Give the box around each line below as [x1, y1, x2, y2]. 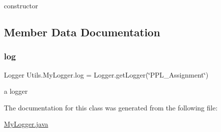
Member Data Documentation [4, 24, 161, 39]
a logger [4, 86, 28, 96]
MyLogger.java [4, 119, 49, 129]
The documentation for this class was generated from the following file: [4, 102, 218, 112]
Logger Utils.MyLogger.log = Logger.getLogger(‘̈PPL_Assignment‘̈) [4, 69, 209, 79]
